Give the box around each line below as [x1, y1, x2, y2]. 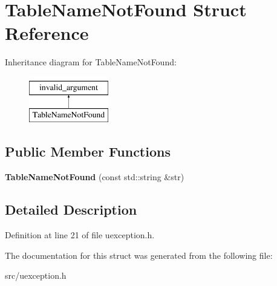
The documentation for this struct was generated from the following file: [5, 249, 273, 261]
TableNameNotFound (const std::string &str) [5, 171, 184, 183]
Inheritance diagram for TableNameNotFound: [5, 56, 177, 68]
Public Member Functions [5, 142, 171, 161]
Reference [5, 21, 89, 45]
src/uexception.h [5, 269, 67, 282]
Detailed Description [5, 200, 137, 219]
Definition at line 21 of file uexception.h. [5, 229, 155, 241]
